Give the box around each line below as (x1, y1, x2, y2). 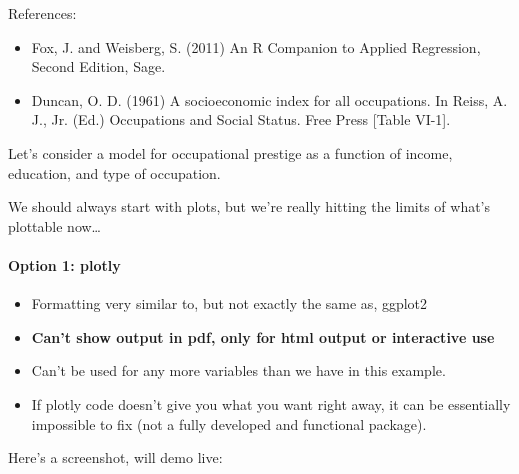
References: (8, 3, 77, 23)
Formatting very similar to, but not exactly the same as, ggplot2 (31, 293, 428, 314)
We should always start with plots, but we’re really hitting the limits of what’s (8, 196, 491, 217)
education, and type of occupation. (8, 162, 221, 183)
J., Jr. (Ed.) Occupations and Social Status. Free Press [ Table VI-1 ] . (31, 109, 451, 130)
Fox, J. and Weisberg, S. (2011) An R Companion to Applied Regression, (31, 36, 481, 57)
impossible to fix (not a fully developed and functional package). (31, 413, 427, 434)
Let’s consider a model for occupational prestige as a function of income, (8, 142, 453, 163)
